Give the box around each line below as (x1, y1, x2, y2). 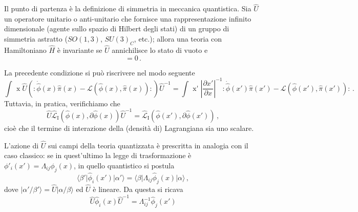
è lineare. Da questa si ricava (93, 184, 183, 195)
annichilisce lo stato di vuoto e (112, 45, 208, 55)
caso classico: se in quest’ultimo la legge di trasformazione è (4, 150, 192, 161)
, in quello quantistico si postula (74, 160, 175, 171)
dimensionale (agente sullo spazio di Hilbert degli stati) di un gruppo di (4, 23, 229, 34)
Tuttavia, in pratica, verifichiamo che (4, 98, 120, 108)
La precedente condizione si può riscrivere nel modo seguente (4, 67, 195, 78)
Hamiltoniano (4, 45, 47, 55)
